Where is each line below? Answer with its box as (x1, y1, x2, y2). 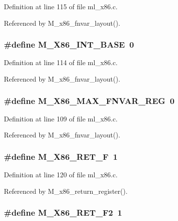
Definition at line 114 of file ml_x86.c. (4, 57, 118, 68)
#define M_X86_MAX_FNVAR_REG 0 (4, 94, 175, 106)
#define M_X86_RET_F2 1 (4, 206, 122, 219)
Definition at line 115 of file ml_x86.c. (4, 1, 118, 11)
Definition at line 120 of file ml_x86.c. (4, 170, 118, 180)
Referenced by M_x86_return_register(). (4, 186, 128, 196)
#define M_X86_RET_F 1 (4, 150, 118, 162)
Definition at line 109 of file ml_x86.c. (4, 113, 118, 123)
